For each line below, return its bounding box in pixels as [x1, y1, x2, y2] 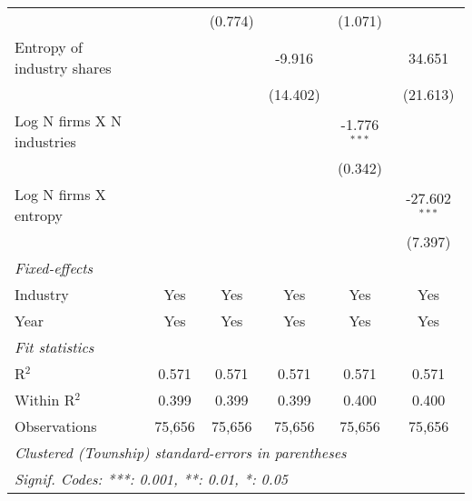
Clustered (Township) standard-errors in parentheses [15, 442, 347, 463]
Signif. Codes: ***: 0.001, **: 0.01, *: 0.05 [15, 468, 289, 489]
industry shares [15, 57, 112, 78]
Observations [15, 416, 97, 436]
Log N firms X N [15, 110, 123, 131]
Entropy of [15, 36, 83, 57]
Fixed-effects [15, 257, 93, 278]
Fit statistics [15, 336, 94, 357]
